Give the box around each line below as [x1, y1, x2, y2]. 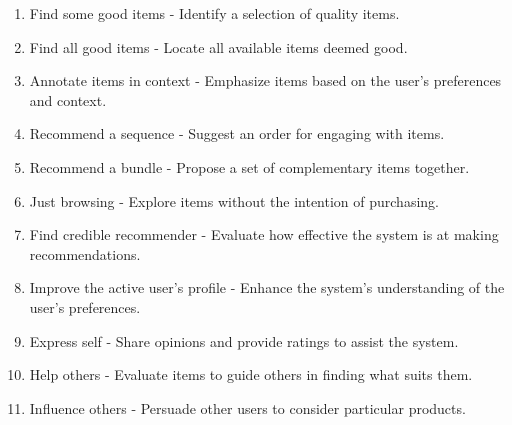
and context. [29, 89, 107, 110]
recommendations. [29, 243, 141, 264]
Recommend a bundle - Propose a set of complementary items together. [29, 156, 470, 177]
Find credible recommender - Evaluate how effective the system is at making [29, 224, 499, 245]
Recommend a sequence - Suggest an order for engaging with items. [29, 123, 445, 144]
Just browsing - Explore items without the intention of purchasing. [29, 190, 439, 211]
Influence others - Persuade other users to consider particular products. [29, 397, 466, 418]
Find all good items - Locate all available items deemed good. [29, 36, 408, 57]
